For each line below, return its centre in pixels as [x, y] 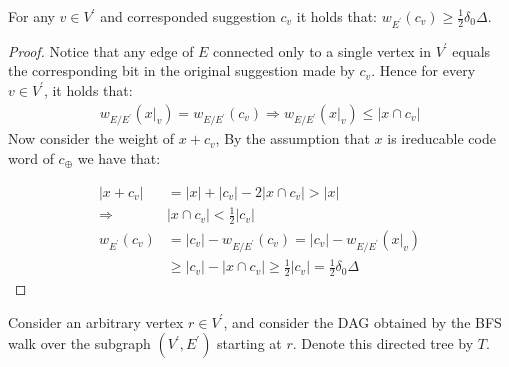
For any [31, 16]
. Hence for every [423, 70]
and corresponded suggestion [188, 16]
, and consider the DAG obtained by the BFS [362, 321]
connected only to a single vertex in [322, 50]
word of [31, 157]
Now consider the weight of [91, 138]
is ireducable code [441, 138]
